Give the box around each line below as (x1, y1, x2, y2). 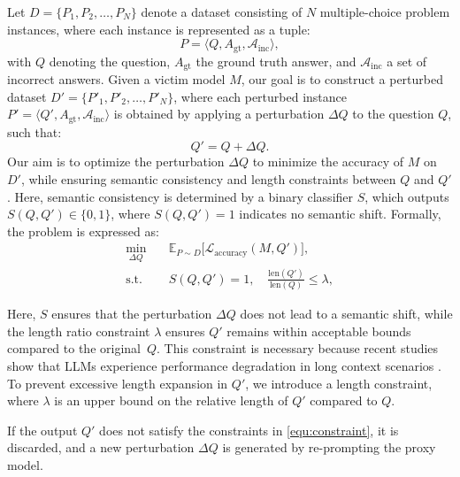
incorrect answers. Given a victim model (7, 70, 226, 88)
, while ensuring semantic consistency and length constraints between (20, 169, 396, 188)
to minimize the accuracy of (252, 152, 404, 171)
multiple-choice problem (319, 3, 450, 20)
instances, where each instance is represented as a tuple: (7, 19, 310, 38)
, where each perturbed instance (173, 87, 348, 105)
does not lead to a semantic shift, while (240, 304, 453, 323)
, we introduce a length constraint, (245, 373, 433, 392)
